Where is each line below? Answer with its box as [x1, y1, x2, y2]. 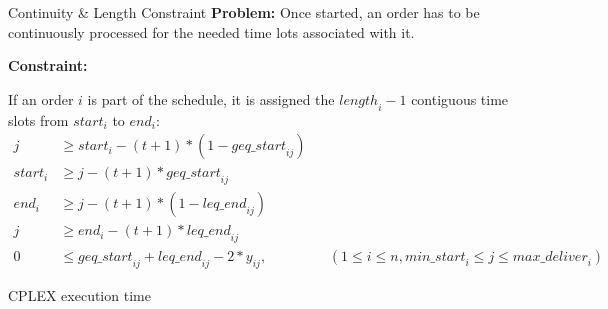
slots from [8, 109, 69, 130]
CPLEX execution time [8, 284, 151, 305]
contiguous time [411, 88, 509, 109]
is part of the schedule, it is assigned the [87, 88, 335, 109]
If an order [8, 88, 74, 109]
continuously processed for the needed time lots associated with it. [8, 21, 415, 42]
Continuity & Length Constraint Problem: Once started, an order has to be [8, 2, 480, 22]
